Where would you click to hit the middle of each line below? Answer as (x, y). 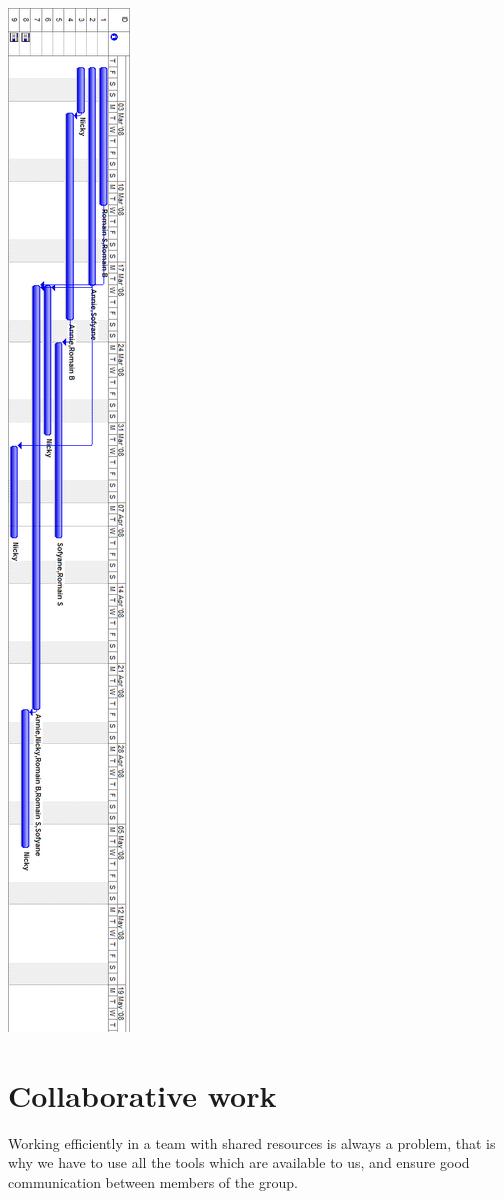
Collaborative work (142, 1094)
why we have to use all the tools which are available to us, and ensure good (239, 1162)
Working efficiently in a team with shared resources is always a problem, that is (252, 1142)
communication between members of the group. (153, 1181)
